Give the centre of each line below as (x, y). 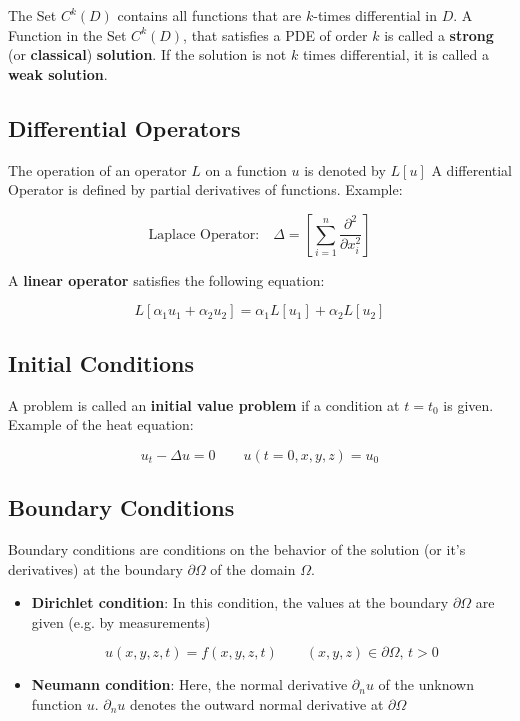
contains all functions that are (209, 15)
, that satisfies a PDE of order (275, 34)
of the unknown (426, 684)
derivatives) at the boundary (95, 568)
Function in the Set (67, 34)
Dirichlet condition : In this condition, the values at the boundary (240, 602)
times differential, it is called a (395, 54)
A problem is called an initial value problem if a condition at (204, 404)
